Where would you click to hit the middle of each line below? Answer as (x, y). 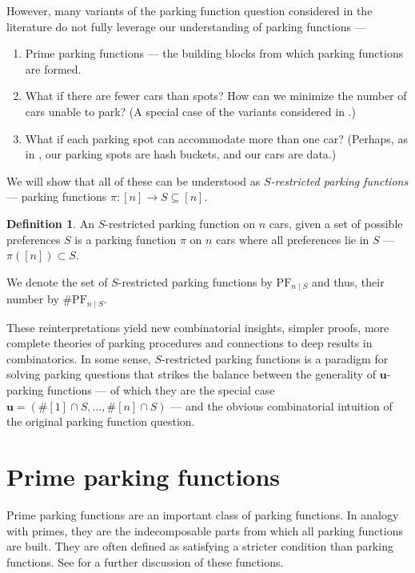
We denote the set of (57, 281)
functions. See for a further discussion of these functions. (145, 561)
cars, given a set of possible (336, 223)
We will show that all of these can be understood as (134, 180)
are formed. (53, 68)
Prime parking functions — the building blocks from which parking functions (214, 53)
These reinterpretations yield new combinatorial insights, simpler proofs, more (198, 327)
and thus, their (348, 281)
